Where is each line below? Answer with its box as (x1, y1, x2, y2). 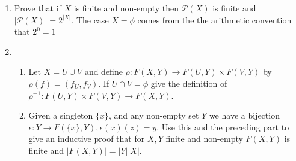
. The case (71, 13, 109, 26)
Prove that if (14, 2, 61, 14)
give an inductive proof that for (28, 132, 145, 145)
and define (84, 65, 123, 78)
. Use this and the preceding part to (156, 120, 289, 133)
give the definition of (150, 77, 227, 89)
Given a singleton (28, 109, 93, 121)
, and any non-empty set (109, 109, 199, 121)
